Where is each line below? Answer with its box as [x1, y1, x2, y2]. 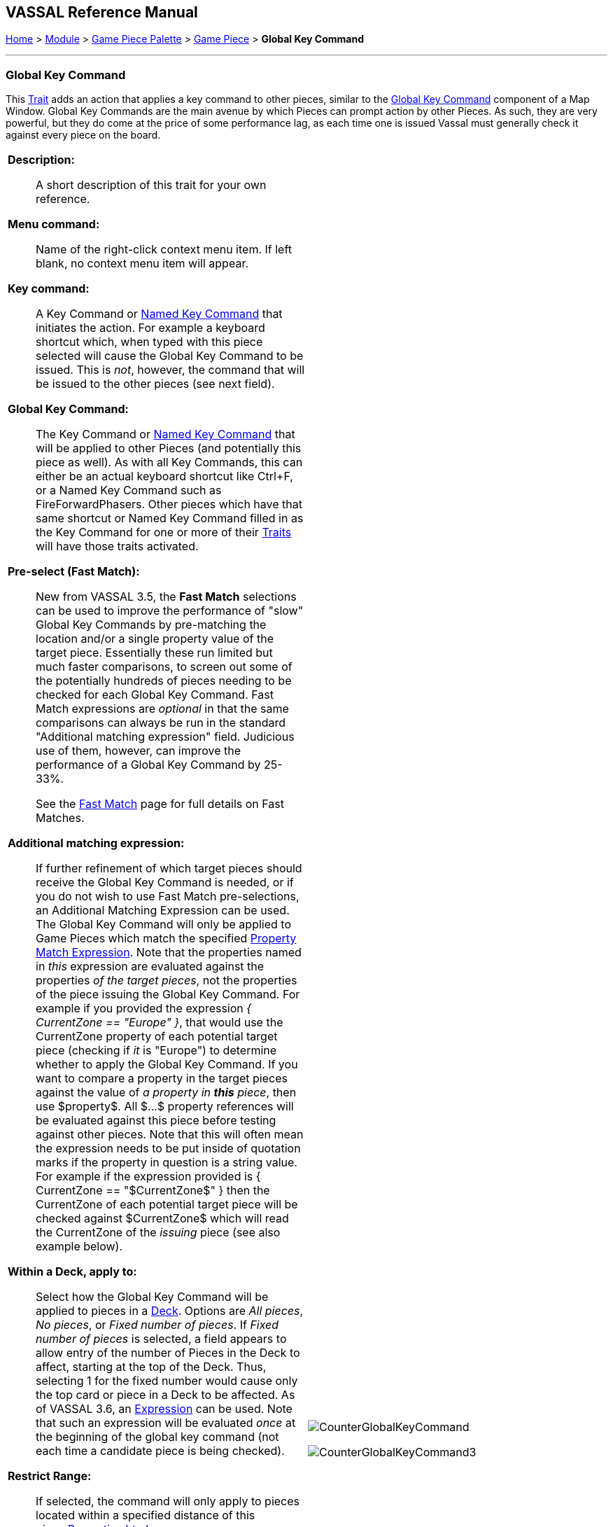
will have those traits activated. [36, 539, 199, 554]
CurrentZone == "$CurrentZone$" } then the [36, 1183, 270, 1198]
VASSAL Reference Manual [6, 4, 198, 21]
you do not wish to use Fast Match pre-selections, [36, 889, 300, 904]
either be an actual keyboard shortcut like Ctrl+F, [36, 469, 293, 484]
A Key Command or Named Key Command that [36, 307, 283, 321]
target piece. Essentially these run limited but [36, 646, 273, 660]
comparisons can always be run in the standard [36, 716, 286, 730]
